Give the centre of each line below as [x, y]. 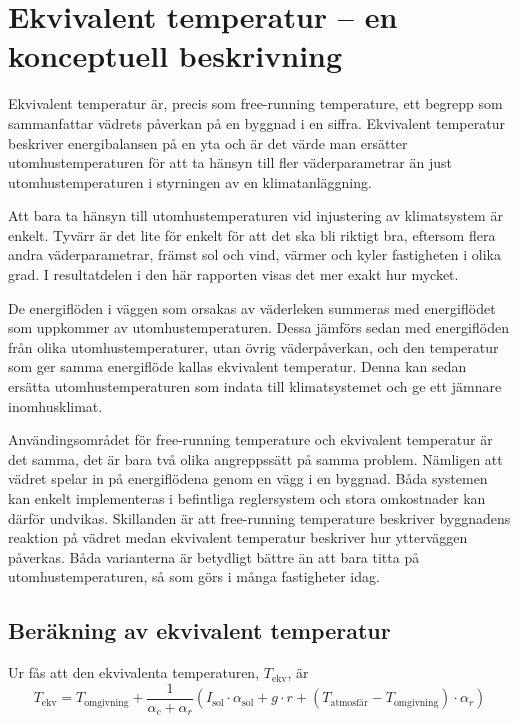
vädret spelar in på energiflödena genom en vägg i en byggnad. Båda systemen [248, 478]
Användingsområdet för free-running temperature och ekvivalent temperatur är [250, 439]
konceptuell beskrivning [175, 55]
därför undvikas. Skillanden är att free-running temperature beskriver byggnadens [259, 517]
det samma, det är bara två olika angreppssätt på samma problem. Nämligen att [255, 458]
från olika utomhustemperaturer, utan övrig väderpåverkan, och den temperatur [253, 346]
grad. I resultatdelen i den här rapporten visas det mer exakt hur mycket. [233, 274]
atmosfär [349, 702]
